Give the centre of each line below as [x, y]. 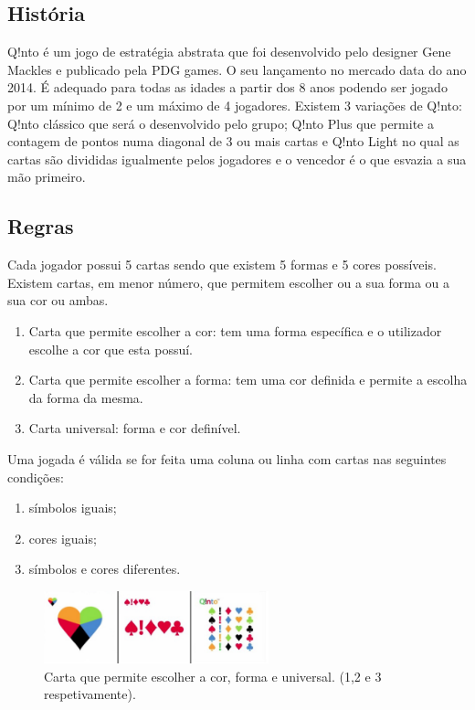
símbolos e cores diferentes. [105, 569]
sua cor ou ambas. [58, 300]
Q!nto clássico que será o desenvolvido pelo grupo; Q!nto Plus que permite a [221, 123]
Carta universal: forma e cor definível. [135, 428]
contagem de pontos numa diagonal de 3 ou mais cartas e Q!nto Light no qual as [233, 141]
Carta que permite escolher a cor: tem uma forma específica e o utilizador [235, 330]
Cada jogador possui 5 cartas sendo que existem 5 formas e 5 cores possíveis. [222, 265]
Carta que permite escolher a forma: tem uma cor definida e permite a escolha [248, 380]
